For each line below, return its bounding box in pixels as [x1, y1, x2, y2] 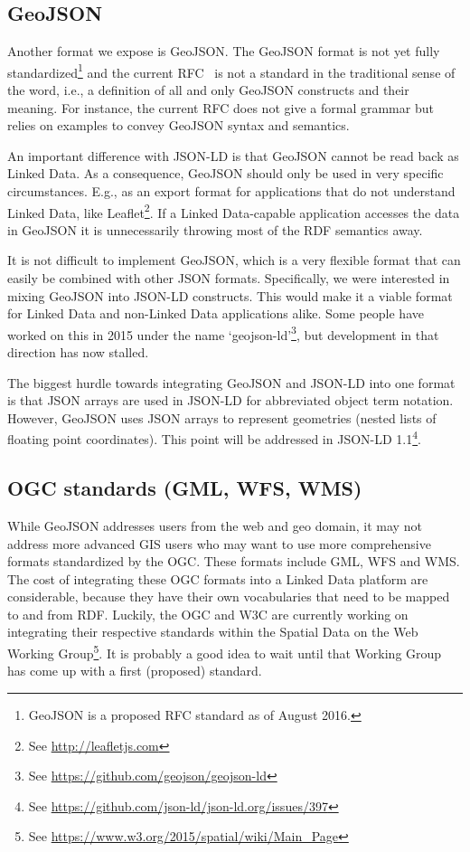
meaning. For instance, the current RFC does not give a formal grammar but [7, 98, 434, 117]
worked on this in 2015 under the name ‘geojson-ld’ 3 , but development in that [7, 322, 439, 344]
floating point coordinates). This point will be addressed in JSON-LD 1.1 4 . [7, 427, 421, 449]
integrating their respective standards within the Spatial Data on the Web [7, 622, 418, 641]
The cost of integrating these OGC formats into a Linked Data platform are [7, 569, 428, 588]
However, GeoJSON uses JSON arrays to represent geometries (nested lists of [7, 408, 437, 427]
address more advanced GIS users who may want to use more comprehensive [7, 534, 431, 553]
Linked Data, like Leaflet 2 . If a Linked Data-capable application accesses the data [7, 200, 460, 222]
